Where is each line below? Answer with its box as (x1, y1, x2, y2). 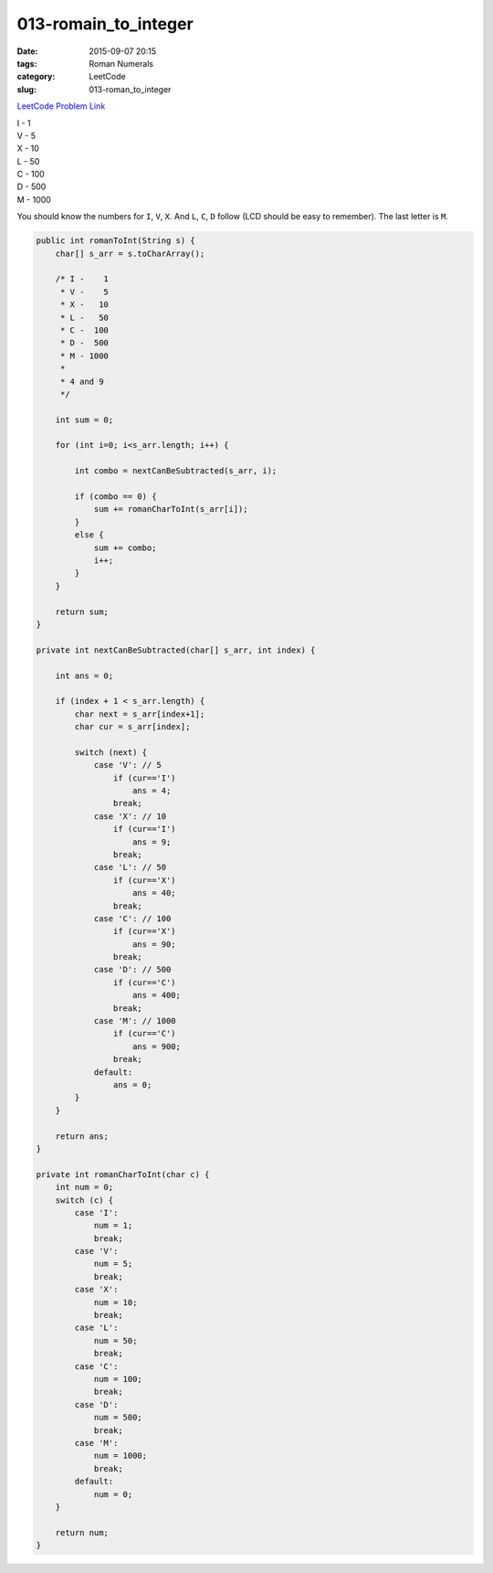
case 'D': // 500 (93, 964, 172, 975)
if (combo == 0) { (74, 492, 157, 502)
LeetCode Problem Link (16, 101, 106, 112)
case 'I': (74, 1207, 119, 1217)
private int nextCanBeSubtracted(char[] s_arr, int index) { (36, 644, 316, 655)
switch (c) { (55, 1195, 114, 1206)
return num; (55, 1527, 110, 1537)
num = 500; (93, 1412, 143, 1423)
